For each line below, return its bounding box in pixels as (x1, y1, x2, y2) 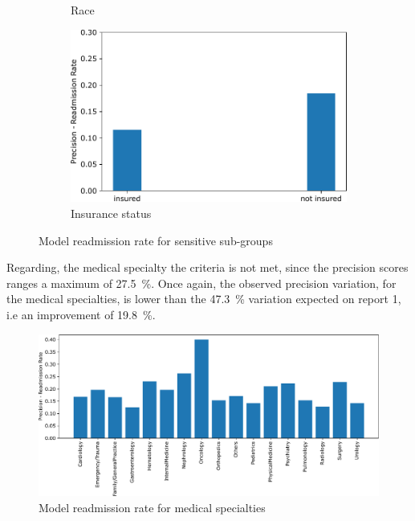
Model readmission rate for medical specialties (39, 498, 266, 515)
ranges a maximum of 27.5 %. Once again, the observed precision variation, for (6, 274, 397, 291)
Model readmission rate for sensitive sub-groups (39, 232, 273, 248)
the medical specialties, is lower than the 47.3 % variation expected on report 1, (6, 290, 401, 307)
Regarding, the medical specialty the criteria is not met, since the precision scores (6, 259, 409, 276)
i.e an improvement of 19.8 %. (6, 306, 156, 322)
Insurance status (71, 204, 152, 221)
